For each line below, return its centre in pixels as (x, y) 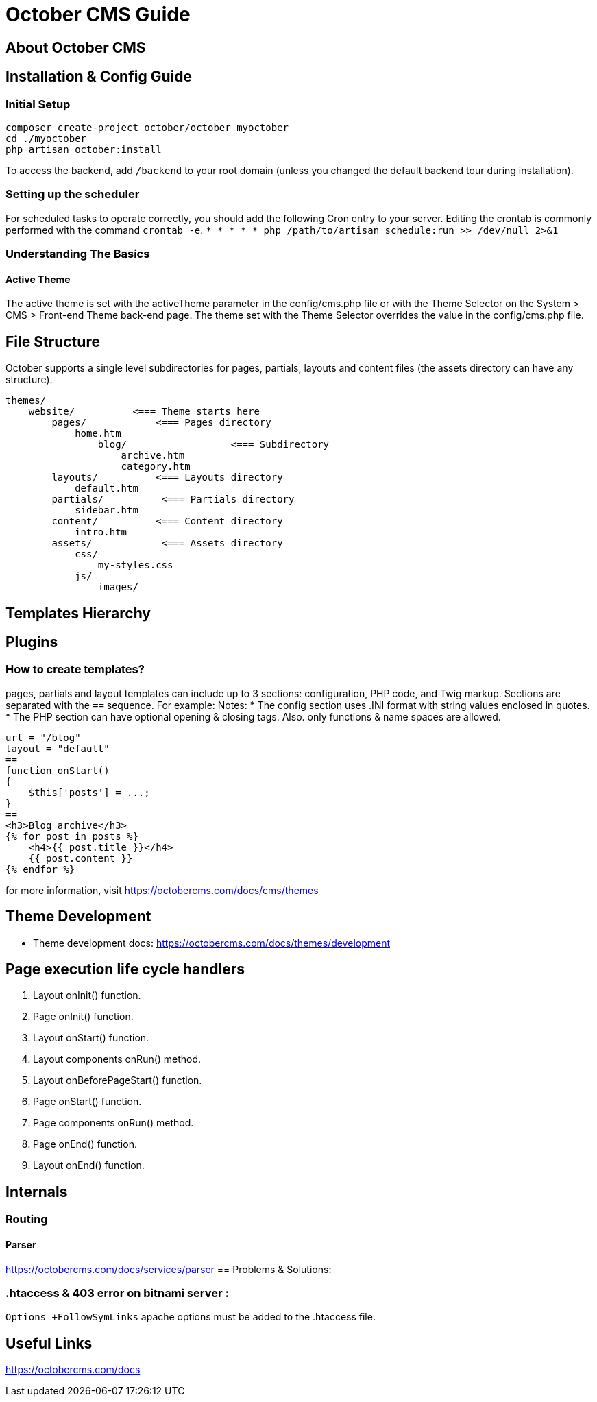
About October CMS (76, 47)
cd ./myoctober (46, 138)
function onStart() (58, 770)
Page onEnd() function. (85, 1144)
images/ (118, 587)
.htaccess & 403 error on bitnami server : (117, 1293)
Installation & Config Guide (99, 77)
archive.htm (153, 456)
